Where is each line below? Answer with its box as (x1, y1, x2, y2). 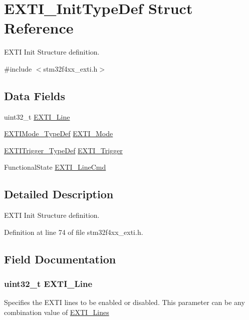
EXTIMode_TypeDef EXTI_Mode (4, 128, 113, 139)
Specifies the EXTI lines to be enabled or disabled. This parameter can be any (4, 297, 245, 307)
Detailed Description (4, 186, 114, 202)
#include (4, 63, 32, 74)
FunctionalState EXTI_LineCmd (4, 162, 106, 172)
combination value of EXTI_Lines (4, 307, 109, 317)
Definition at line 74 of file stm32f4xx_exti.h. (4, 226, 143, 237)
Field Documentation (4, 251, 116, 266)
